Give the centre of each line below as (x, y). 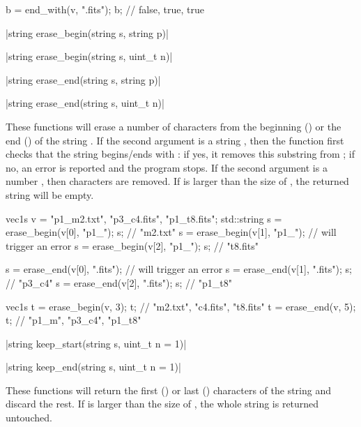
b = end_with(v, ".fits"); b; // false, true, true (105, 9)
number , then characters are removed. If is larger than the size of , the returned (177, 181)
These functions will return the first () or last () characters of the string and (169, 390)
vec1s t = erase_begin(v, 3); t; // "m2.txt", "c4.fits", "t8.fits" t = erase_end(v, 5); (181, 306)
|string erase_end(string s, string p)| (83, 79)
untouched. (29, 418)
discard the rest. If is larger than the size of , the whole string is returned (162, 404)
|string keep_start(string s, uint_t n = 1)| (96, 343)
